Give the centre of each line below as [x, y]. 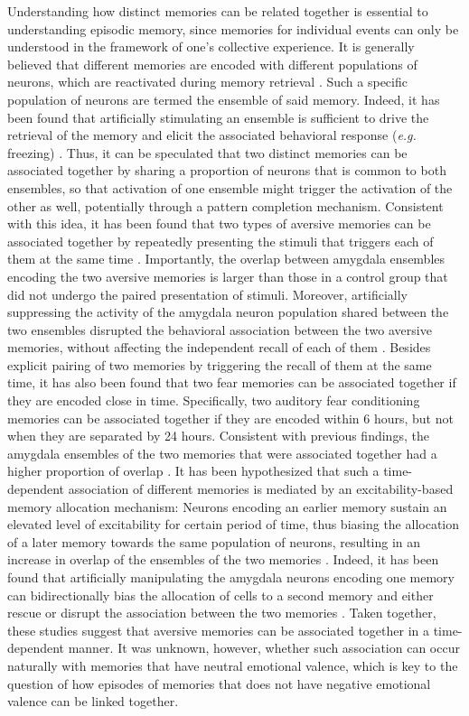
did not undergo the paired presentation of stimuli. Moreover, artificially [208, 294]
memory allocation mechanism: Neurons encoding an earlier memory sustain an [227, 506]
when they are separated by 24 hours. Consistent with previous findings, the [218, 436]
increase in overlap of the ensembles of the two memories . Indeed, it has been [223, 559]
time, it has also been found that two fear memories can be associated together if [232, 382]
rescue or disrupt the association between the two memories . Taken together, [222, 613]
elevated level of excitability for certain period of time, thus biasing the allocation [234, 524]
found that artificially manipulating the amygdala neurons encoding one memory [231, 577]
